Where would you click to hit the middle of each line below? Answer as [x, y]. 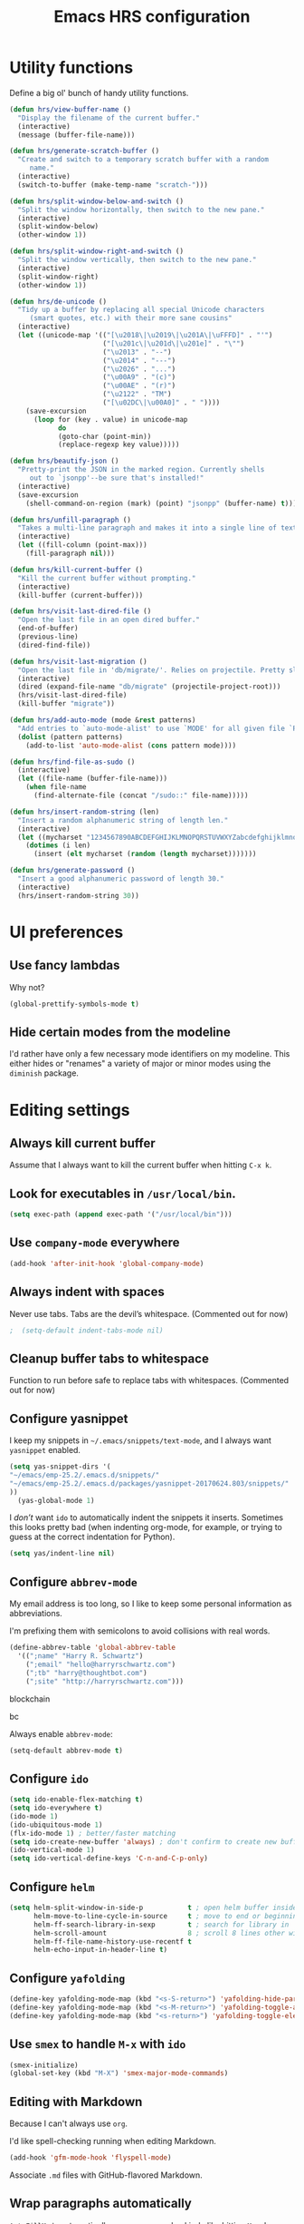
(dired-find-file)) [54, 645]
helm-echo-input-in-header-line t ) [100, 1950]
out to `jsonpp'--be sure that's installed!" [117, 478]
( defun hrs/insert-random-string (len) [85, 812]
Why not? [27, 987]
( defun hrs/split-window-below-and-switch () [96, 201]
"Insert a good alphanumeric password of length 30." [121, 879]
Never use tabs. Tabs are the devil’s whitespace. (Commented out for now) [149, 1313]
